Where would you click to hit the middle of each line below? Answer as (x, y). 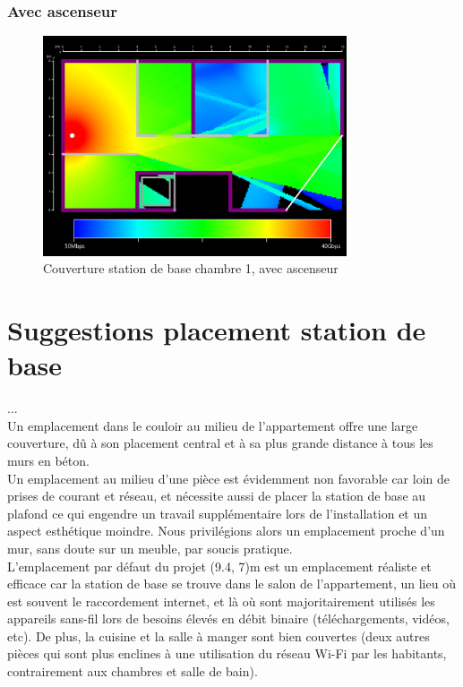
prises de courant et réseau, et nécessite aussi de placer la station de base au (217, 496)
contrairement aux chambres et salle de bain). (133, 671)
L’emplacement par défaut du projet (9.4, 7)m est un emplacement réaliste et (219, 566)
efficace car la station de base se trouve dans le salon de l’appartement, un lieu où (231, 584)
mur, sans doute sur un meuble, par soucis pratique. (150, 548)
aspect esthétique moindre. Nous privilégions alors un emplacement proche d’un (226, 531)
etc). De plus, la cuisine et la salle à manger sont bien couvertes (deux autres (219, 635)
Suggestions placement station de (217, 330)
